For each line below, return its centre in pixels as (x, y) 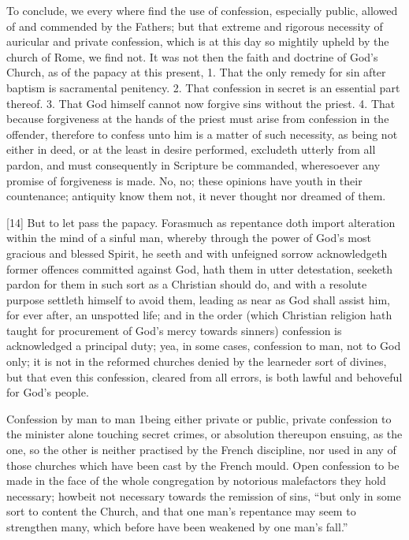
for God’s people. (48, 392)
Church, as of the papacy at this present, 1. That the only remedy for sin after (196, 72)
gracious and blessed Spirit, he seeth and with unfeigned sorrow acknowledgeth (197, 253)
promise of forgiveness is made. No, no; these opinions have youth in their (184, 180)
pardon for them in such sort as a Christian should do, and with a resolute (187, 284)
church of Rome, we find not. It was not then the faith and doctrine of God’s (192, 56)
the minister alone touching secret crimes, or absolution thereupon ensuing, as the (204, 434)
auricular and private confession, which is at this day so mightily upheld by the (198, 41)
